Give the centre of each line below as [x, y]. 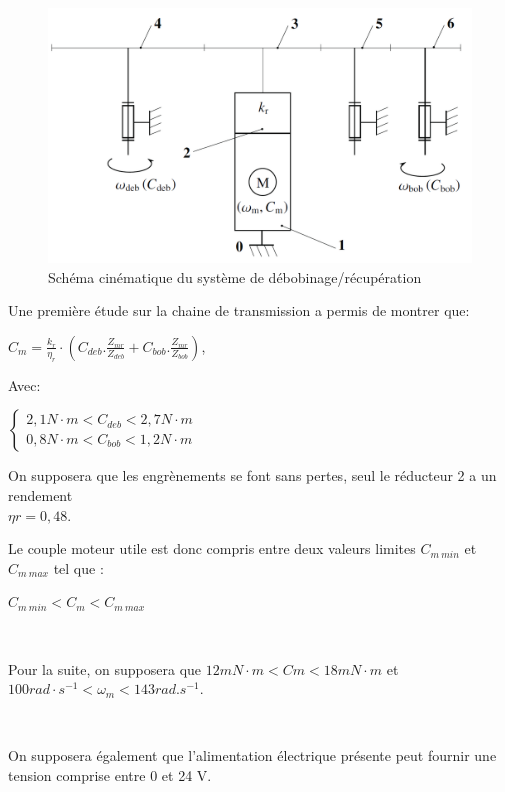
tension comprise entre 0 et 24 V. [110, 774]
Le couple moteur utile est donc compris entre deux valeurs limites [212, 548]
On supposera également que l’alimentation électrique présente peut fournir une [252, 755]
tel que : [78, 567]
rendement [40, 495]
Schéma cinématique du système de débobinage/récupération [235, 276]
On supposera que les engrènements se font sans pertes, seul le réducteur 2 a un [252, 475]
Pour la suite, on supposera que [105, 668]
